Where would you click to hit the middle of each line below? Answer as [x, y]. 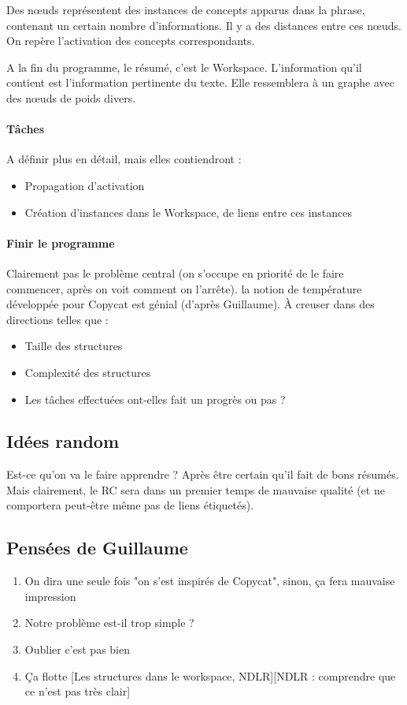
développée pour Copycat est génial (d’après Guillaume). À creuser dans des [191, 304]
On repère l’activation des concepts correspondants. [131, 41]
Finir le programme [61, 242]
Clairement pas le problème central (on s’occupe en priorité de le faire [175, 272]
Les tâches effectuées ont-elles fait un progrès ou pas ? [155, 399]
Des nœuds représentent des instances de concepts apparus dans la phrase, [186, 9]
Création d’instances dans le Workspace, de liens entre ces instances [189, 212]
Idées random [63, 441]
